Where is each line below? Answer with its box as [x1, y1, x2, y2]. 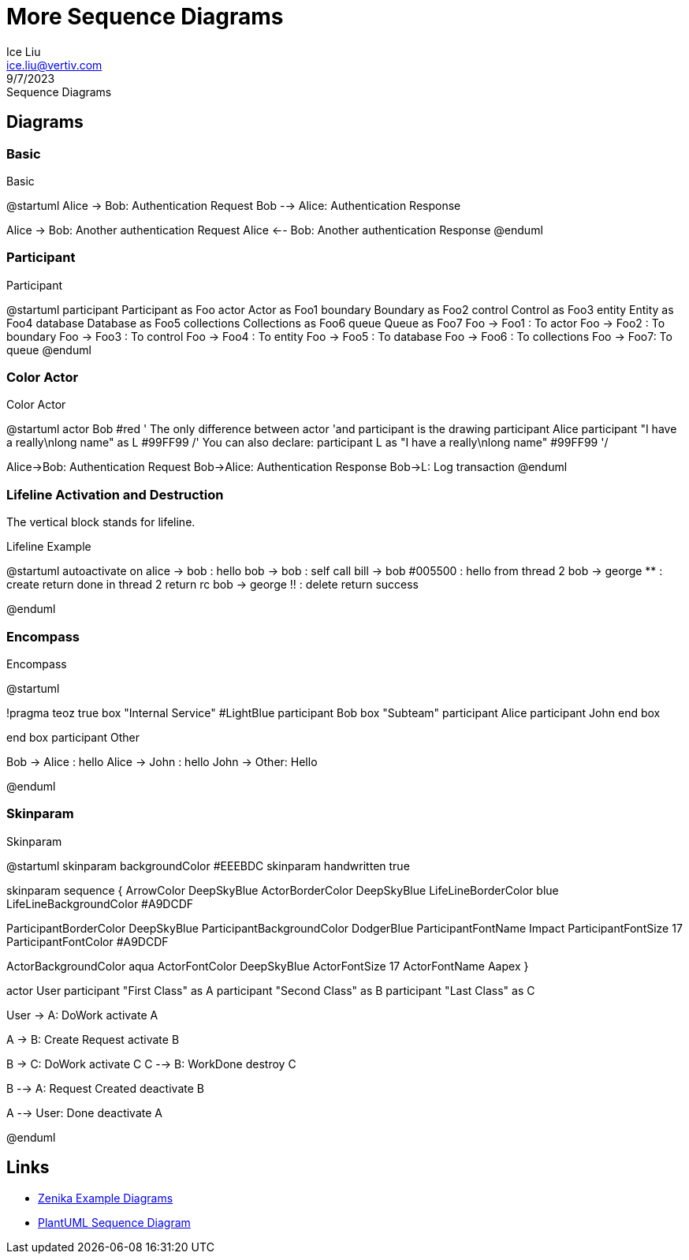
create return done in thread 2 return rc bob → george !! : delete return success [6, 578, 419, 592]
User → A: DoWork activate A [6, 1008, 158, 1022]
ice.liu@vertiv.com [6, 58, 102, 72]
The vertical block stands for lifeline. [6, 515, 196, 529]
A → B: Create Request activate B [6, 1032, 180, 1046]
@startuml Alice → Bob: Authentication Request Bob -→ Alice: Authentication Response [6, 198, 461, 212]
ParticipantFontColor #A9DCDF [6, 934, 169, 948]
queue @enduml [6, 342, 91, 357]
